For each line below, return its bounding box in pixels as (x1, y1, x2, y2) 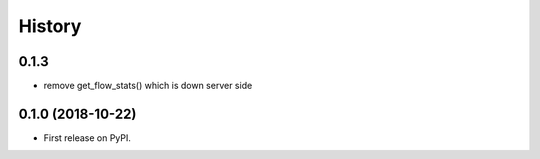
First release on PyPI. (43, 131, 132, 144)
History (18, 15, 82, 37)
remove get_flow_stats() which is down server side (43, 80, 253, 92)
